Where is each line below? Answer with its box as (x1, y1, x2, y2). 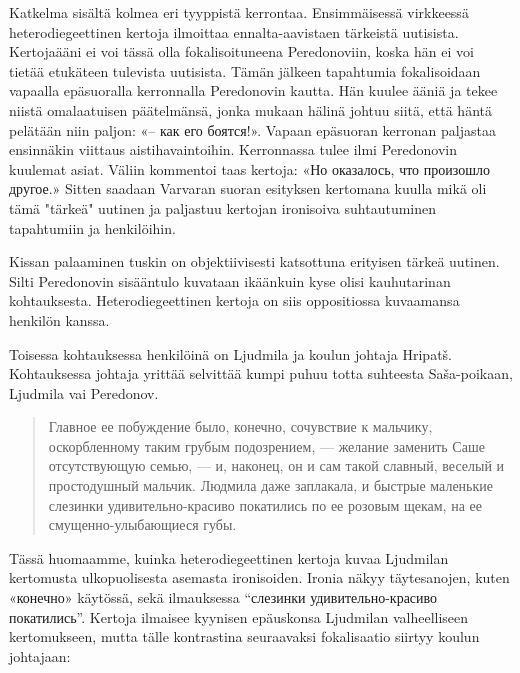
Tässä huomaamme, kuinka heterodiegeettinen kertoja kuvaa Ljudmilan (9, 547, 449, 568)
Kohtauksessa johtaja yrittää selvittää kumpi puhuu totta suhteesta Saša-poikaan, (9, 363, 513, 384)
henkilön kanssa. (9, 309, 110, 330)
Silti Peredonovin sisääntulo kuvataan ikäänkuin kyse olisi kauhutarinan (9, 270, 451, 291)
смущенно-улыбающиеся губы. (48, 514, 237, 535)
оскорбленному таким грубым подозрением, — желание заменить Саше (48, 435, 485, 456)
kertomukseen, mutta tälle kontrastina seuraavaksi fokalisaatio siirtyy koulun (9, 626, 480, 647)
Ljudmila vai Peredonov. (9, 382, 159, 403)
